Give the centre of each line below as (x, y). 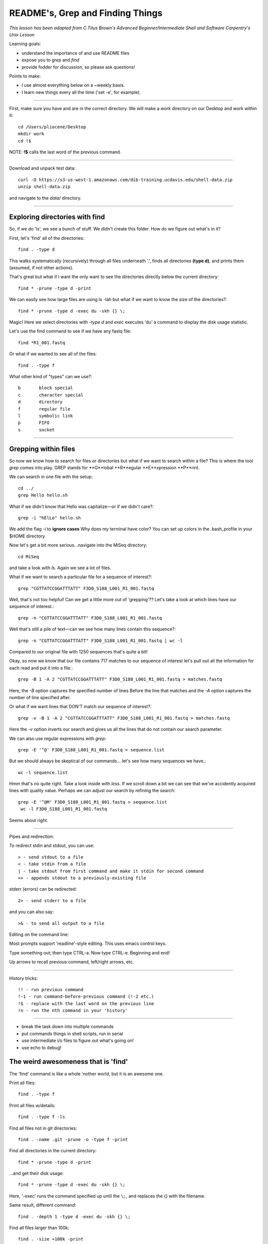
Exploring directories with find (57, 217)
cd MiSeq (29, 557)
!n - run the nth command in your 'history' (73, 1011)
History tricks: (24, 978)
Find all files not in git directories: (43, 1128)
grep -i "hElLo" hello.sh (50, 518)
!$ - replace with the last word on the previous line (86, 1003)
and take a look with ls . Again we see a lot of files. (60, 568)
